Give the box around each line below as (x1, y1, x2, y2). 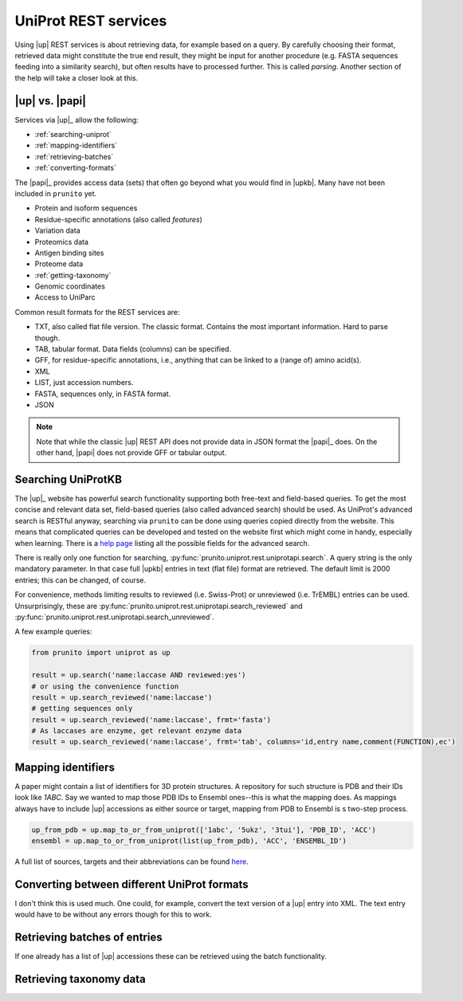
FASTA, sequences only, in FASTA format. (34, 389, 171, 398)
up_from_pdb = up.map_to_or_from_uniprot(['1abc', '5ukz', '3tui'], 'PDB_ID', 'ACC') (31, 825, 376, 834)
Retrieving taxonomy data (14, 972, 147, 986)
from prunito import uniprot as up (31, 648, 171, 658)
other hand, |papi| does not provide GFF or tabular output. (36, 448, 227, 457)
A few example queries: (14, 626, 92, 637)
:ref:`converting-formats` (34, 163, 117, 173)
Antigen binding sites (34, 248, 104, 257)
